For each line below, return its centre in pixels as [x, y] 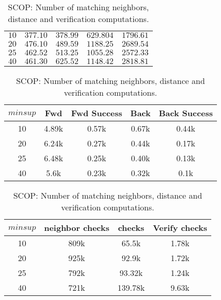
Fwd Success [97, 113]
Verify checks [180, 228]
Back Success [186, 113]
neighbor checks [77, 228]
